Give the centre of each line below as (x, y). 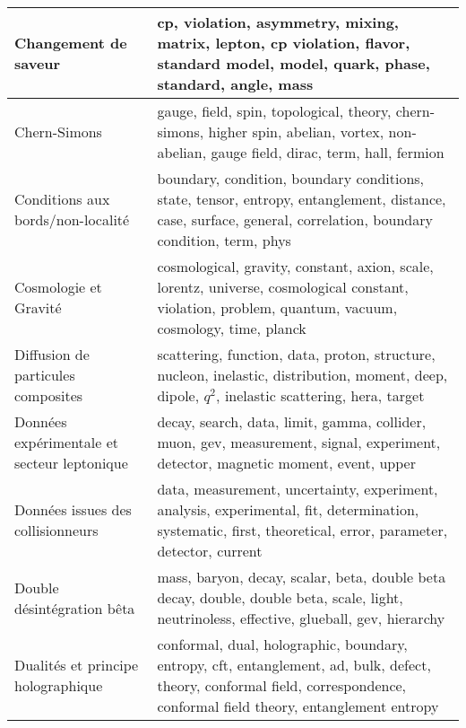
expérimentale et (67, 442)
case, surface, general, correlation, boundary (295, 219)
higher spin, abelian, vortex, (296, 132)
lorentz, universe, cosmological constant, (283, 287)
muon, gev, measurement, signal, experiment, (299, 442)
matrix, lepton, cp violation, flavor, (284, 43)
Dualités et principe (77, 665)
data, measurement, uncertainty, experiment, (298, 489)
